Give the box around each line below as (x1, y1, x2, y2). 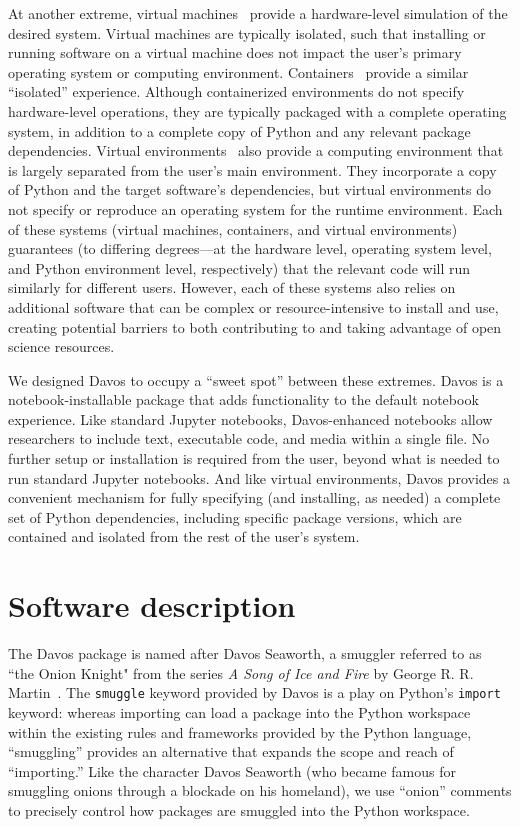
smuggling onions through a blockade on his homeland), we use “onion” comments (8, 780, 512, 801)
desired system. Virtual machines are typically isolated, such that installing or (8, 22, 486, 43)
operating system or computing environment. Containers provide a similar (8, 61, 469, 82)
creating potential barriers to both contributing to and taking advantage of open (8, 316, 502, 337)
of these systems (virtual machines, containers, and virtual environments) (8, 218, 458, 239)
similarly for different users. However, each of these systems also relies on (8, 277, 456, 298)
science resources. (8, 336, 115, 357)
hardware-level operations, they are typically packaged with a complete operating (8, 100, 507, 121)
